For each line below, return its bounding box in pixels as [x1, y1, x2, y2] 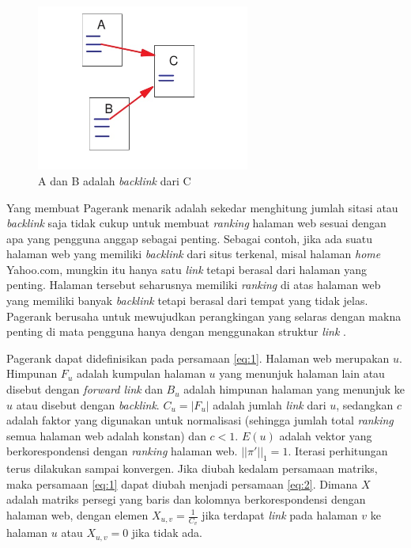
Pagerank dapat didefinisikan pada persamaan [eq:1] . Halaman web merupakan [6, 349, 390, 366]
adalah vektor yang [279, 427, 372, 443]
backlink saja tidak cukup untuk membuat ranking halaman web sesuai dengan [6, 215, 386, 231]
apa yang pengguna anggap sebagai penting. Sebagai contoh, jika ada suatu [6, 230, 372, 246]
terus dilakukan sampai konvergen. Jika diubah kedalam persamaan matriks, [6, 460, 378, 477]
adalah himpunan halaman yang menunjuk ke [183, 381, 405, 398]
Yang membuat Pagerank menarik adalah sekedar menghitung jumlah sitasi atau [6, 199, 398, 215]
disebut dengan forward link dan [6, 381, 163, 398]
